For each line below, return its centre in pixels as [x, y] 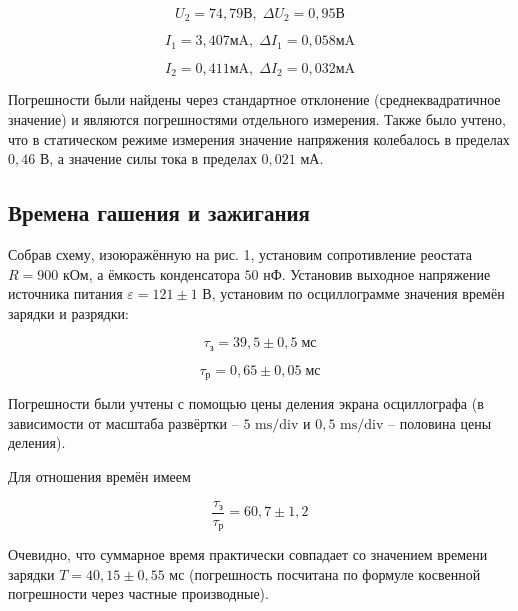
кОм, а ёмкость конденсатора [151, 273]
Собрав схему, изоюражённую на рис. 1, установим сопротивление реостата [240, 253]
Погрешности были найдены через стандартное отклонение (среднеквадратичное [254, 99]
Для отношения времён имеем [99, 476]
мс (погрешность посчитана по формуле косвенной [325, 573]
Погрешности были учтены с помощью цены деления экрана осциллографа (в [246, 403]
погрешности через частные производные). [138, 593]
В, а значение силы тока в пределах [148, 158]
